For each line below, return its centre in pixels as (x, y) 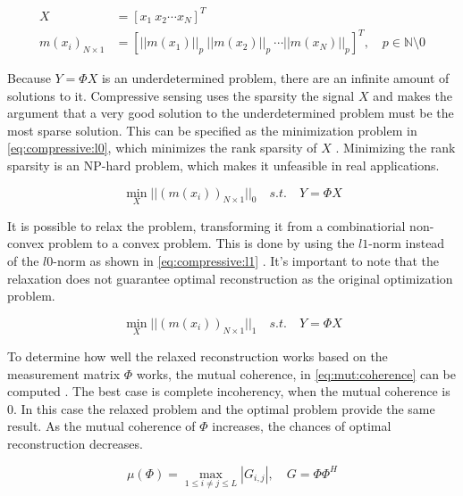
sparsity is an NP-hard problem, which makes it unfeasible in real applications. (223, 165)
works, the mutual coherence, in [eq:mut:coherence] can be (296, 373)
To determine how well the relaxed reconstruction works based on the (198, 356)
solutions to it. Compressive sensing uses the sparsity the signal (181, 95)
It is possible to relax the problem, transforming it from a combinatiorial (206, 225)
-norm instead (407, 243)
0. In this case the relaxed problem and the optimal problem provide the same (221, 408)
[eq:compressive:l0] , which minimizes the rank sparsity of (162, 148)
